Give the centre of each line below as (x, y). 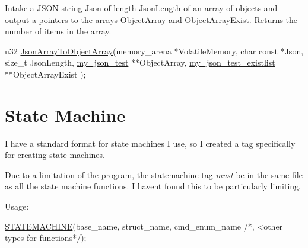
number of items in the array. (58, 31)
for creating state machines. (55, 155)
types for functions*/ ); (46, 238)
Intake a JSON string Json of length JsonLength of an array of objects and (141, 8)
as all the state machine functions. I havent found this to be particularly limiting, (153, 186)
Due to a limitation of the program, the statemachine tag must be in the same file (154, 174)
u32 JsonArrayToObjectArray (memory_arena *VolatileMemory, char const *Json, (154, 51)
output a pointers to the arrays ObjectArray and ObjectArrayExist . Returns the (151, 19)
